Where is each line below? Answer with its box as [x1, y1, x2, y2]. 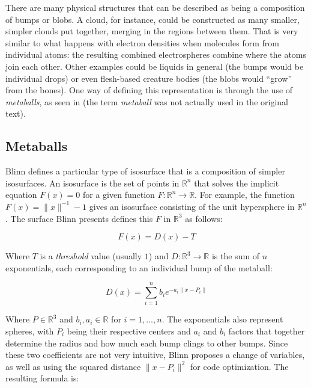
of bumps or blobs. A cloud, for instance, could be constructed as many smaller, [5, 13, 300, 25]
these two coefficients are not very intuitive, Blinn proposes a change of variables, [5, 348, 305, 361]
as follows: [185, 212, 223, 224]
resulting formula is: [5, 372, 79, 384]
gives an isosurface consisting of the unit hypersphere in [89, 200, 295, 212]
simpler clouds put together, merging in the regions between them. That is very [5, 25, 298, 37]
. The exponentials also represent [162, 313, 283, 325]
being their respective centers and [67, 325, 191, 337]
